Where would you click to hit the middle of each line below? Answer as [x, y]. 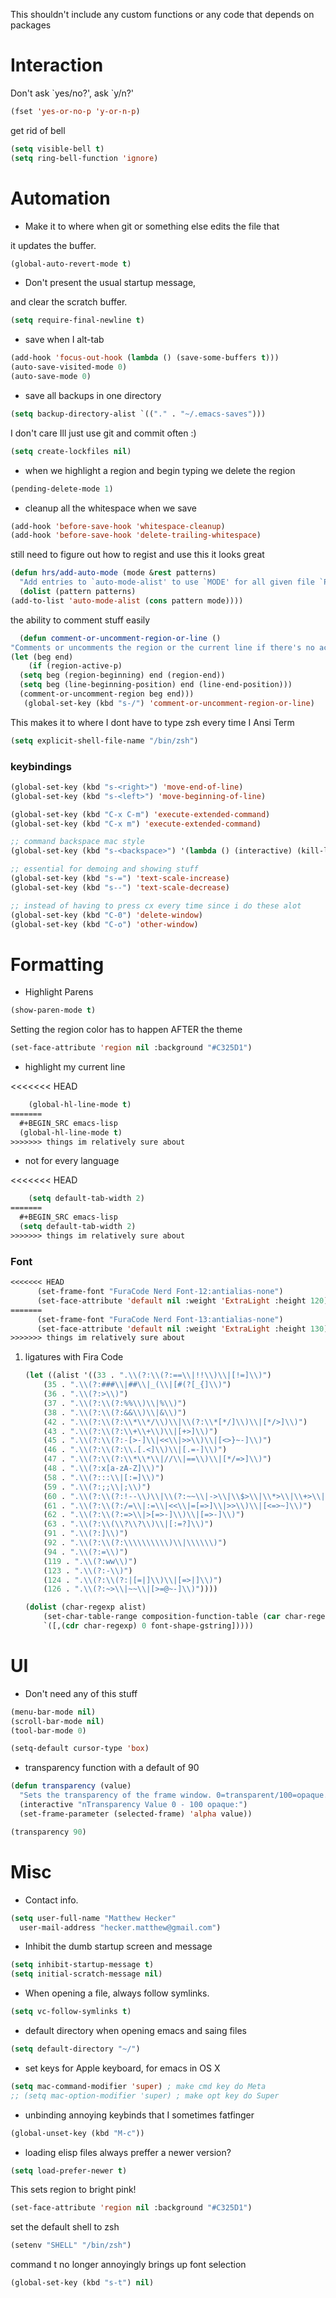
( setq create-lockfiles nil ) [71, 451]
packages [31, 25]
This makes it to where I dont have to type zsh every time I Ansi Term [152, 722]
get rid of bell [38, 130]
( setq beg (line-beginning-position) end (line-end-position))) [156, 685]
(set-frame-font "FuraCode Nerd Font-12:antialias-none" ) [160, 1292]
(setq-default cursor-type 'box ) [80, 1749]
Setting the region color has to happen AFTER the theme [126, 1030]
